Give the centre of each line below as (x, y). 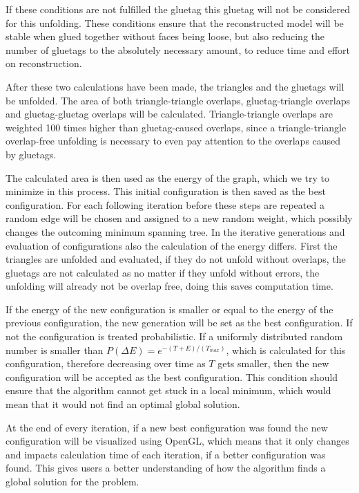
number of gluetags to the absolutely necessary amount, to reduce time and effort (178, 49)
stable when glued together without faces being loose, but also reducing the (165, 36)
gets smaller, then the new (273, 363)
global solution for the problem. (72, 481)
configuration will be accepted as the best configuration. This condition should (172, 376)
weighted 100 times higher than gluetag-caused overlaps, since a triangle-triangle (176, 127)
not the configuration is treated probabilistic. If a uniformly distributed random (174, 336)
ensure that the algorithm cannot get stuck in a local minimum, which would (168, 390)
